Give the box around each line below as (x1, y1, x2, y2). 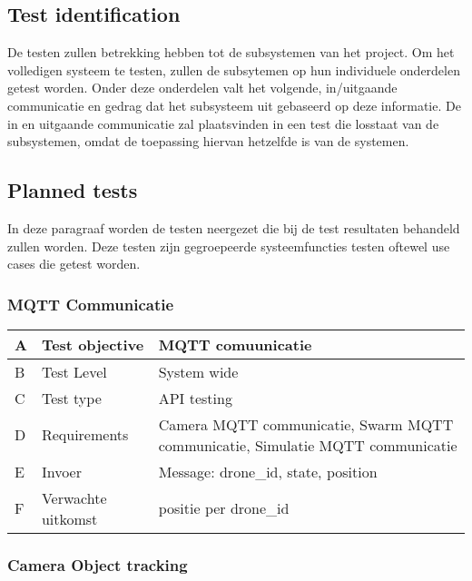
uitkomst (41, 507, 98, 529)
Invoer (41, 460, 82, 482)
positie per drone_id (158, 497, 290, 519)
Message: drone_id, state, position (158, 460, 378, 482)
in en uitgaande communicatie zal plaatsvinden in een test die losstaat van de (7, 113, 439, 133)
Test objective (41, 333, 144, 355)
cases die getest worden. (7, 254, 141, 273)
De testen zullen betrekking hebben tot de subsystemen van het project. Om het (7, 43, 455, 62)
